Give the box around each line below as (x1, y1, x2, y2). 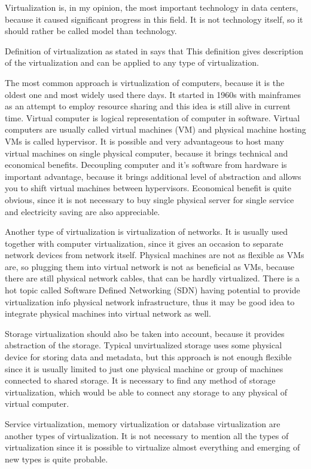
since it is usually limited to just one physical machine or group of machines (5, 362, 283, 375)
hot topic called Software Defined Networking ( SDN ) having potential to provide (5, 284, 300, 296)
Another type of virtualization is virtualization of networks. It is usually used (5, 225, 288, 238)
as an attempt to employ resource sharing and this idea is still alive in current (5, 100, 291, 112)
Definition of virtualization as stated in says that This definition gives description (5, 44, 304, 57)
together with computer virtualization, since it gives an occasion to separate (5, 237, 283, 249)
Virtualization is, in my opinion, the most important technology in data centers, (5, 1, 298, 13)
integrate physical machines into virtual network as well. (5, 307, 211, 320)
